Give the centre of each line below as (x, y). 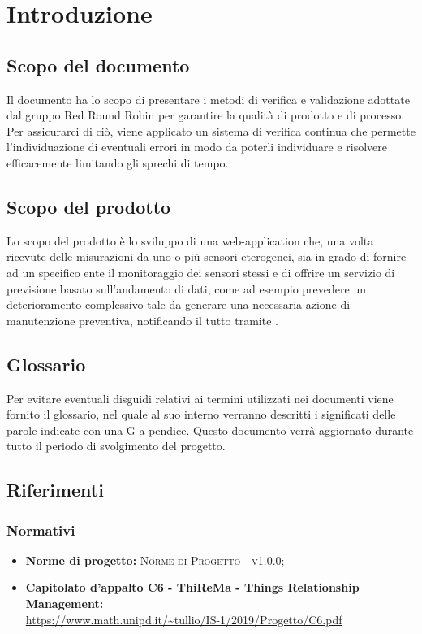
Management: (65, 604)
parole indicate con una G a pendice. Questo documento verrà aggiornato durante (210, 430)
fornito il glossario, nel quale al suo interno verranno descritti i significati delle (201, 414)
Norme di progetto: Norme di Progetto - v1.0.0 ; (155, 560)
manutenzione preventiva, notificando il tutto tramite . (142, 320)
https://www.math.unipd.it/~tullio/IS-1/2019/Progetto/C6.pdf (184, 619)
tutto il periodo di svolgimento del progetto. (116, 446)
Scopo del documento (98, 65)
